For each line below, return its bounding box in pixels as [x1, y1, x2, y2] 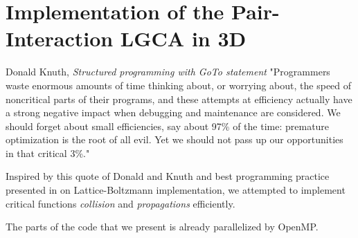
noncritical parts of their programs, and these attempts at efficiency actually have [6, 91, 352, 106]
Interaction [6, 24, 114, 53]
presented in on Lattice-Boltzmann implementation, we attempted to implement [6, 183, 346, 197]
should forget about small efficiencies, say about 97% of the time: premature [6, 118, 330, 133]
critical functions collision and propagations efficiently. [6, 196, 235, 210]
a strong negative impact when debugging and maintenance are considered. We [6, 105, 341, 120]
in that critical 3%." [6, 145, 90, 160]
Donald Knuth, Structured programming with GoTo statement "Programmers [6, 64, 330, 79]
